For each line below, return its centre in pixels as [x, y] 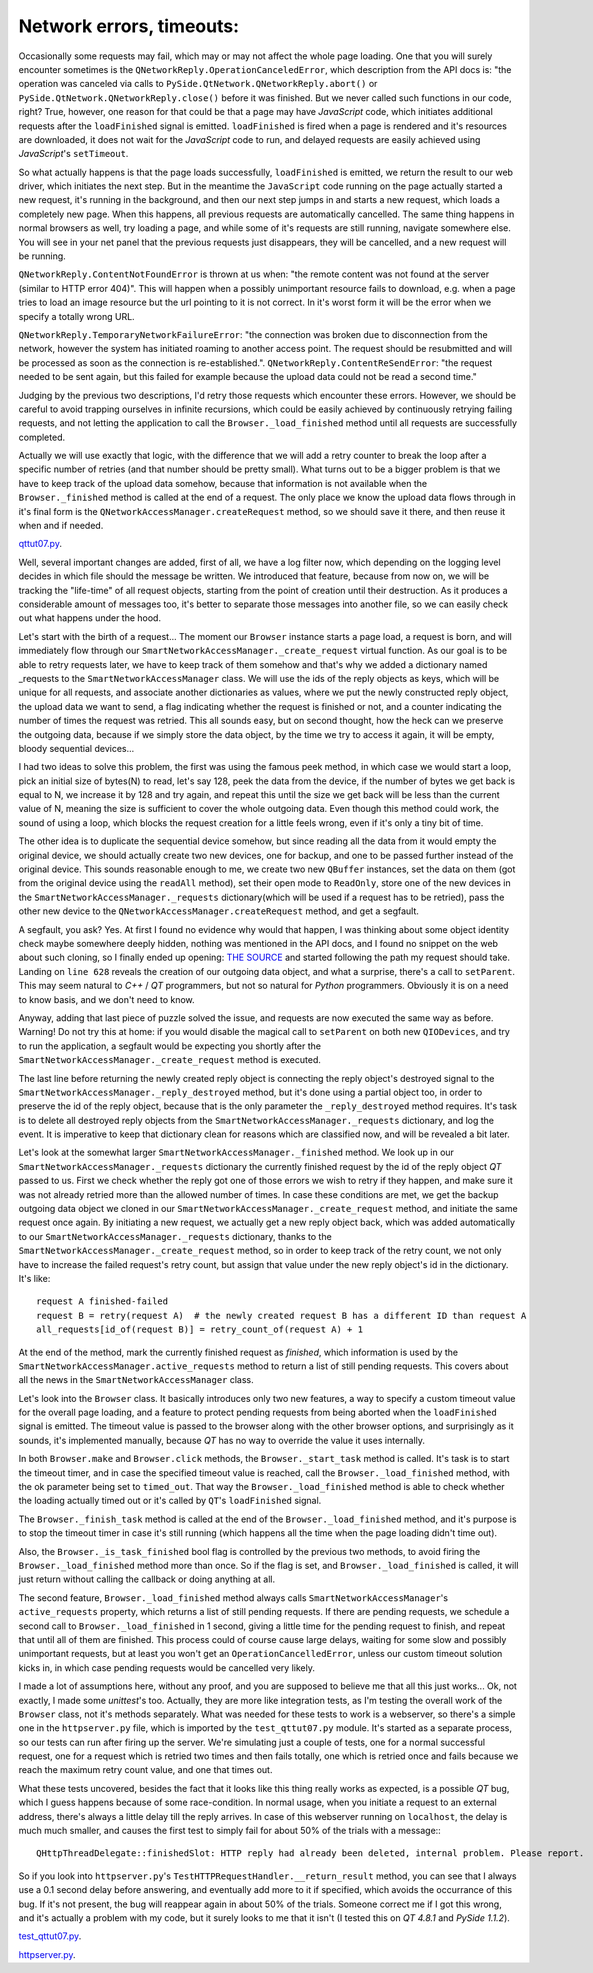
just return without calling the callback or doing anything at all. [146, 1579]
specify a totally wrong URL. [76, 316]
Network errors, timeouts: [129, 26]
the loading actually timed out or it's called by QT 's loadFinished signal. [170, 1501]
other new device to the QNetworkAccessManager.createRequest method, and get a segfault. [219, 911]
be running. [42, 256]
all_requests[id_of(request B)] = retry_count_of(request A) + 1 [200, 1329]
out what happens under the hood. [90, 618]
